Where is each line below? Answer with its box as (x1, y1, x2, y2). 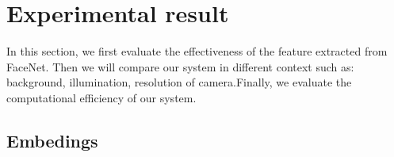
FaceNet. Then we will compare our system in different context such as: (6, 58, 354, 75)
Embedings (6, 128, 98, 152)
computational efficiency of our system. (6, 89, 197, 105)
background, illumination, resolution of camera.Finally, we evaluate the (6, 74, 352, 90)
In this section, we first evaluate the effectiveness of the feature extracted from (6, 43, 388, 59)
